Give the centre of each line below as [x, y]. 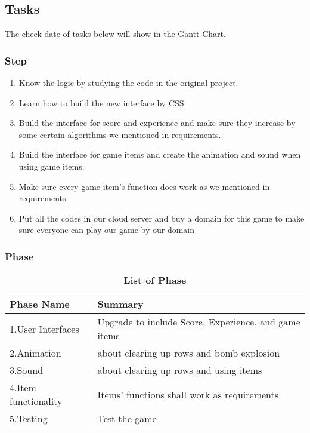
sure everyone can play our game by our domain [107, 230]
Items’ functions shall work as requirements [188, 394]
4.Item [23, 388]
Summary [120, 304]
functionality [36, 401]
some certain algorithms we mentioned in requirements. [120, 134]
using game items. [52, 166]
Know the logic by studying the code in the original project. [128, 83]
